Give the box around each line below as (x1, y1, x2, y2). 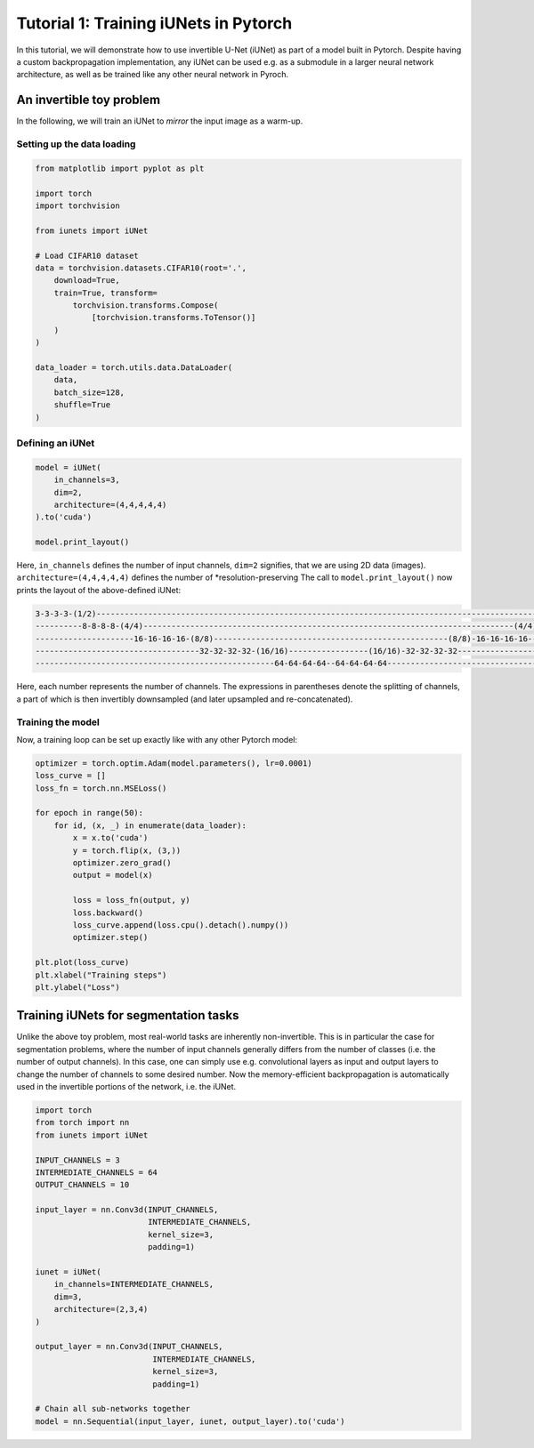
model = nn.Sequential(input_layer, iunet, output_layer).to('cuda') (35, 1416, 345, 1427)
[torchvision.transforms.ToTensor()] (91, 312, 256, 323)
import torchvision (35, 200, 120, 211)
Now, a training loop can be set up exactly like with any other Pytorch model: (16, 734, 298, 744)
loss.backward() (72, 907, 144, 918)
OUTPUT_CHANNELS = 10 (35, 1179, 130, 1190)
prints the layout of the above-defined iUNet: (16, 584, 182, 595)
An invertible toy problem (16, 93, 160, 108)
